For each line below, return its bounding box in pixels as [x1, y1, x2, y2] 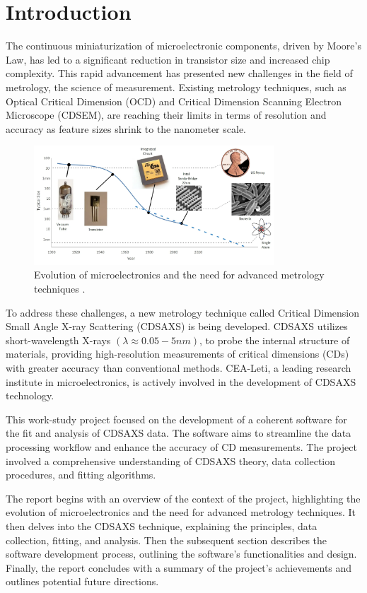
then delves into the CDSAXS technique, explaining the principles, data [6, 518, 318, 533]
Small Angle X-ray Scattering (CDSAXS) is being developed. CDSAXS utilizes [6, 319, 348, 334]
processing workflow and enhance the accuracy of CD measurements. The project [6, 440, 357, 454]
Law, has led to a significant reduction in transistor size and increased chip [6, 52, 330, 66]
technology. [6, 388, 54, 403]
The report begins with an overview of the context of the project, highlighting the [6, 491, 361, 505]
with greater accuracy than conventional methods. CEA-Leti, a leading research [6, 360, 351, 375]
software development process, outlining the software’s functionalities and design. [6, 546, 357, 561]
